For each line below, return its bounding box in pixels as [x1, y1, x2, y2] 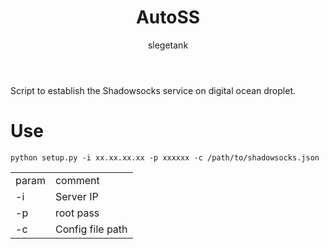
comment [54, 173, 100, 187]
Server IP [54, 189, 99, 203]
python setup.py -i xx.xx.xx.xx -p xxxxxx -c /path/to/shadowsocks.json [10, 152, 320, 163]
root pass [54, 206, 100, 220]
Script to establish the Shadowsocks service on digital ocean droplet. [10, 84, 296, 96]
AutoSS [135, 6, 201, 29]
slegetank [147, 39, 189, 51]
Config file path [54, 222, 128, 236]
